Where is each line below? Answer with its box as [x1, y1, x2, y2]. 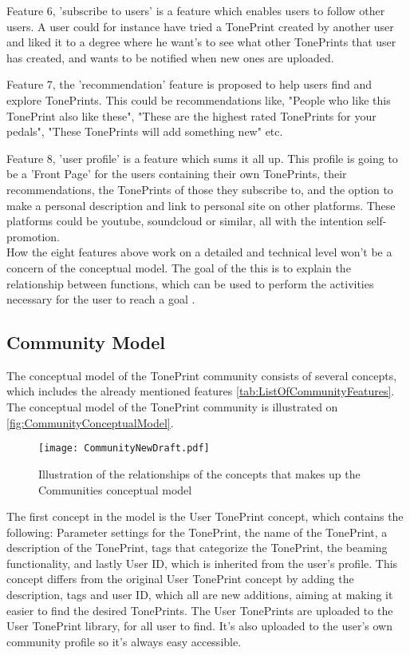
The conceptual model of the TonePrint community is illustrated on [6, 399, 338, 415]
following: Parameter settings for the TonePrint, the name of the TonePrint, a [6, 523, 388, 540]
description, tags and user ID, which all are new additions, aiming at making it [6, 586, 393, 603]
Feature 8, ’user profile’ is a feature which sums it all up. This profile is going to [6, 149, 398, 166]
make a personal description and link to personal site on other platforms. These [6, 196, 396, 213]
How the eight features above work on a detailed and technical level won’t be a [6, 244, 392, 260]
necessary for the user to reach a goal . [6, 291, 195, 308]
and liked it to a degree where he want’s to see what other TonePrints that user [6, 34, 396, 50]
